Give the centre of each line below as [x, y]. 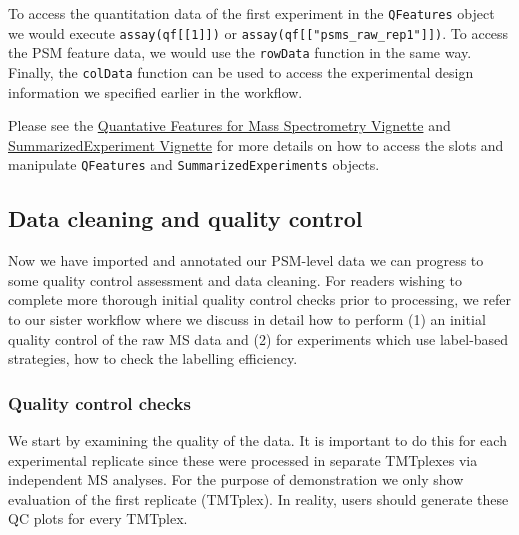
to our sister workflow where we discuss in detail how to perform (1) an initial [247, 319]
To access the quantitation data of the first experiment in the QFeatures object [251, 13]
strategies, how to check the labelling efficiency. [153, 358]
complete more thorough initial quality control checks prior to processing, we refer [259, 299]
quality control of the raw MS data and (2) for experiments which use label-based [258, 338]
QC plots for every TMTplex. [98, 518]
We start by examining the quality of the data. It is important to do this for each [257, 440]
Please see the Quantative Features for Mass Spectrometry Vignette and [229, 125]
